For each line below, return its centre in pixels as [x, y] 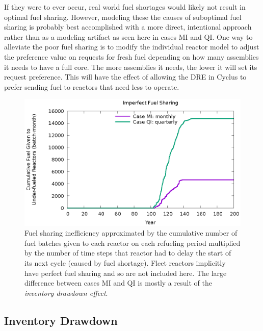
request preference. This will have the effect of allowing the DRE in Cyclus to [125, 77]
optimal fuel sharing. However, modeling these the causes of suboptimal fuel [123, 17]
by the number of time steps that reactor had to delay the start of [128, 253]
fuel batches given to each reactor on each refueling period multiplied [133, 243]
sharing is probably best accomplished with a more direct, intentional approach [128, 27]
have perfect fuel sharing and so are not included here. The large [126, 273]
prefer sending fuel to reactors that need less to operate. [92, 86]
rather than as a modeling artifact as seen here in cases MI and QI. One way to [128, 36]
